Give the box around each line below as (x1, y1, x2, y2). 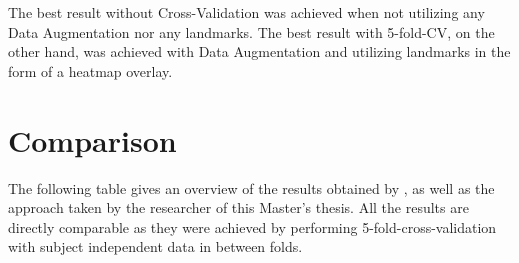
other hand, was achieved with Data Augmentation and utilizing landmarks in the (8, 41, 511, 62)
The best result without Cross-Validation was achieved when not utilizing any (8, 2, 485, 22)
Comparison (8, 119, 177, 160)
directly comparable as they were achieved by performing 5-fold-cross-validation (8, 216, 497, 237)
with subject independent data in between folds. (8, 236, 303, 257)
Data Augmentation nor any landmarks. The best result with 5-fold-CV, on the (8, 21, 495, 42)
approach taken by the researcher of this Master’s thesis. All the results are (8, 197, 469, 218)
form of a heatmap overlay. (8, 60, 173, 81)
